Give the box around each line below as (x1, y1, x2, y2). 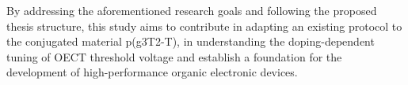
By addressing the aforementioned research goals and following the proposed (6, 2, 377, 18)
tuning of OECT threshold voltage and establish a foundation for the (6, 48, 342, 65)
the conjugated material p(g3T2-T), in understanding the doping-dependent (6, 33, 375, 50)
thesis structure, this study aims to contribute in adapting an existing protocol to (6, 17, 402, 34)
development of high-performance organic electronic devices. (6, 64, 298, 80)
